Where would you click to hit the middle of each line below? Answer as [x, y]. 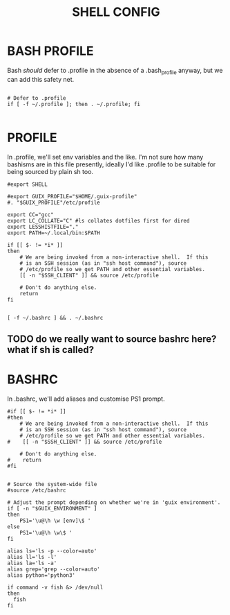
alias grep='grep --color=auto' [54, 569]
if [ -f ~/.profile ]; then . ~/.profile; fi [74, 104]
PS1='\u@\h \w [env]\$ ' [55, 521]
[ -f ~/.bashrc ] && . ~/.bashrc [55, 318]
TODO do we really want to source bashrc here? [112, 339]
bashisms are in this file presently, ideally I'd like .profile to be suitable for [112, 164]
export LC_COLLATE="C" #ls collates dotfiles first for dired [98, 220]
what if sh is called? [51, 350]
